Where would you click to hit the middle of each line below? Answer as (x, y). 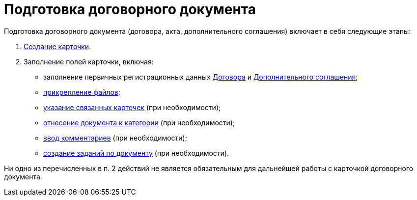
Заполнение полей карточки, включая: (89, 61)
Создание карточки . (57, 46)
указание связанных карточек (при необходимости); (132, 107)
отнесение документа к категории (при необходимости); (139, 122)
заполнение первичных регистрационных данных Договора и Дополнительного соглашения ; (201, 77)
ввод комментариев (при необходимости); (115, 138)
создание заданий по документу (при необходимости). (136, 153)
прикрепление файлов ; (82, 92)
